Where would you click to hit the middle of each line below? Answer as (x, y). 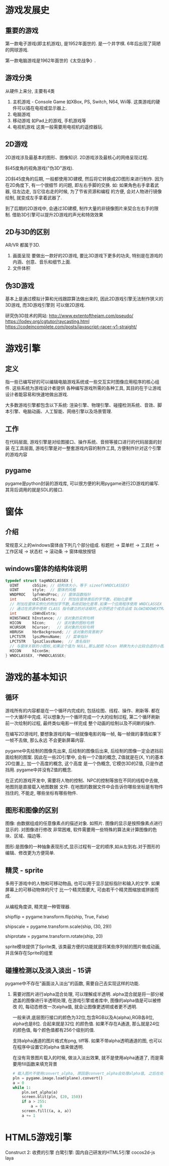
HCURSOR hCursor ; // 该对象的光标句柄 (52, 627)
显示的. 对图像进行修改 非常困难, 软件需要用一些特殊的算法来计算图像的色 (81, 830)
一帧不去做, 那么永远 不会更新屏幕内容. (45, 740)
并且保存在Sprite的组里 (29, 953)
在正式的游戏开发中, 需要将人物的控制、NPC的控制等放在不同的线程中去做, (82, 780)
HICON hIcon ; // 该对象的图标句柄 (52, 623)
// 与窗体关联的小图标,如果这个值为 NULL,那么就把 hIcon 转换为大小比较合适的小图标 (89, 646)
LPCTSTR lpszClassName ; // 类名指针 (50, 642)
